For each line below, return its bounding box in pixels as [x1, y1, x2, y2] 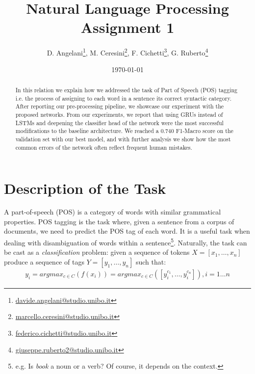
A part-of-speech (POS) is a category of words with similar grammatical [4, 207, 221, 217]
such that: [135, 256, 166, 267]
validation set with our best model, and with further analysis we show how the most [15, 134, 231, 143]
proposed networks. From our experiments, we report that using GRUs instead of [15, 110, 223, 118]
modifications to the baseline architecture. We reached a [15, 127, 159, 135]
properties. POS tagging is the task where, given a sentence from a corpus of [4, 216, 234, 226]
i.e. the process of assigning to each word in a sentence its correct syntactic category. [15, 94, 231, 102]
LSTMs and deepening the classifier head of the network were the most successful [15, 118, 224, 127]
